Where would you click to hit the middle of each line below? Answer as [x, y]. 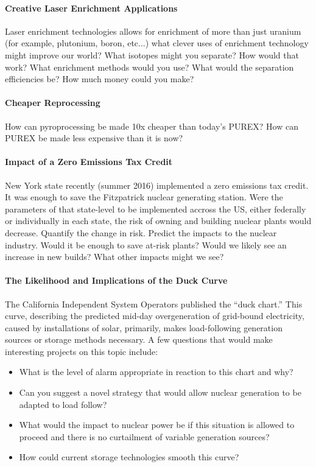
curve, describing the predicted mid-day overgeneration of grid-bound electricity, [155, 316]
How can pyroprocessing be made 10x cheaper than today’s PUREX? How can [152, 126]
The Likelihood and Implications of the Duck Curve [116, 280]
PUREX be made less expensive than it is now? [94, 138]
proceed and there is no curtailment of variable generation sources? [144, 436]
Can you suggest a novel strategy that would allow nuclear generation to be [160, 392]
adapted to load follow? [63, 404]
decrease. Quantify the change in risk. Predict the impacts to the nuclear [141, 232]
